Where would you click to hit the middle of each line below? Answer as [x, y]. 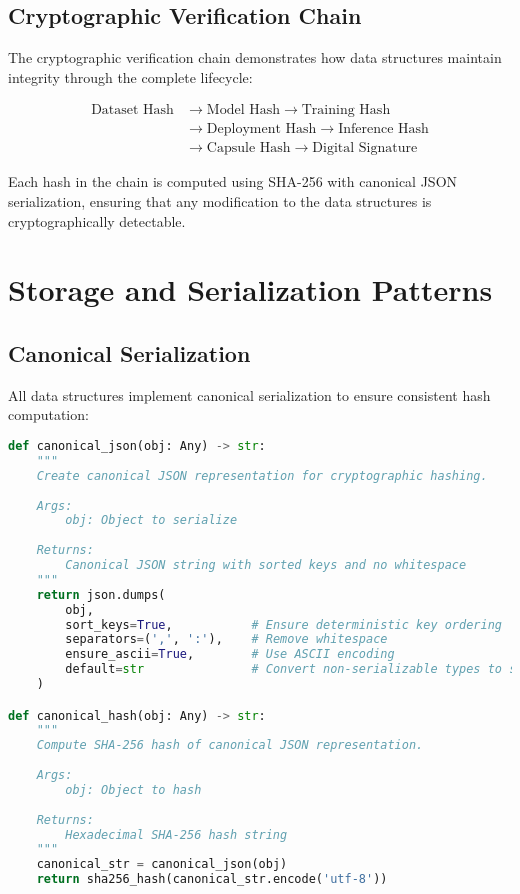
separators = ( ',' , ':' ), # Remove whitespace [226, 639]
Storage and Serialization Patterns [250, 289]
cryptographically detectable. [97, 220]
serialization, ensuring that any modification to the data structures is [220, 201]
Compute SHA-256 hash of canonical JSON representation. [230, 745]
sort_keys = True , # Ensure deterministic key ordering [283, 624]
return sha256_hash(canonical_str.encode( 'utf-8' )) [212, 879]
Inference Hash [383, 129]
